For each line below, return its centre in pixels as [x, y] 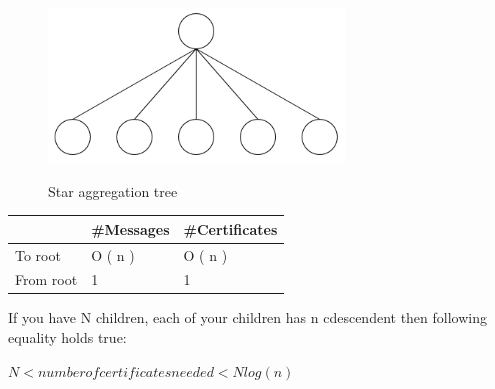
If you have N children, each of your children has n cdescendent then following [247, 317]
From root [46, 279]
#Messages [130, 228]
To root [38, 254]
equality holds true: [67, 337]
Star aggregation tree [113, 190]
